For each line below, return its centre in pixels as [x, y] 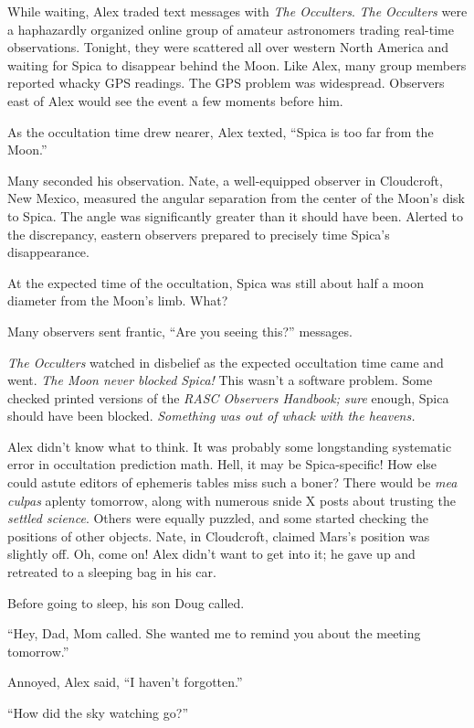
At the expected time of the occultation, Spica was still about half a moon [216, 282]
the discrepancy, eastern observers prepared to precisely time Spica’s [199, 234]
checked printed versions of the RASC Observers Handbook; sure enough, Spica [228, 397]
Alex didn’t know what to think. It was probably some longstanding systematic [230, 446]
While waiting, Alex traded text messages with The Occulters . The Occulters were [237, 11]
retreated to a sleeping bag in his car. [112, 572]
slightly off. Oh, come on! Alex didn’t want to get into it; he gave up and [211, 554]
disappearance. [48, 252]
